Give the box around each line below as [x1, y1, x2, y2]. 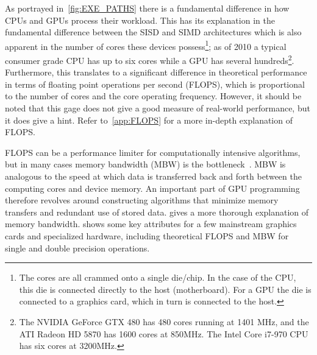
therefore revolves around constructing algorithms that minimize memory [5, 194, 279, 206]
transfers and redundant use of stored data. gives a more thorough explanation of [5, 205, 309, 218]
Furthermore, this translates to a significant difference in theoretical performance [5, 66, 307, 79]
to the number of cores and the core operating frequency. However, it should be [5, 90, 302, 102]
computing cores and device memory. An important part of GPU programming [5, 181, 300, 194]
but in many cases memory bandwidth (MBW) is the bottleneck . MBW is [5, 158, 286, 170]
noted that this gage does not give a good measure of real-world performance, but [5, 102, 310, 114]
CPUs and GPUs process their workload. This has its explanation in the [5, 13, 275, 26]
